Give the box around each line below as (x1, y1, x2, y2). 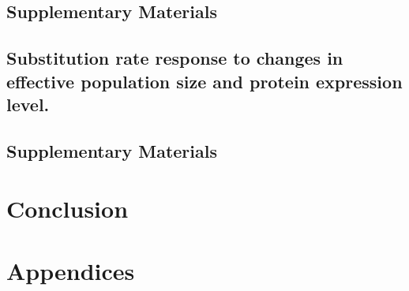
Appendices (6, 254, 135, 286)
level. (6, 91, 50, 116)
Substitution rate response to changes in (6, 46, 343, 70)
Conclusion (6, 192, 129, 225)
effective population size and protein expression (6, 69, 403, 93)
